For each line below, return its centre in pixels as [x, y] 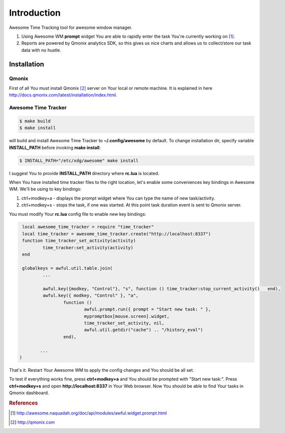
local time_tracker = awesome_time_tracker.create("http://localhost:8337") [117, 234]
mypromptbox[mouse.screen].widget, [127, 316]
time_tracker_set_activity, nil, [124, 323]
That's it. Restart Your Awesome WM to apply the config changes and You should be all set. [102, 370]
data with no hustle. [41, 50]
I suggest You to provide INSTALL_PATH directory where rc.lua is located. [84, 173]
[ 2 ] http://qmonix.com [33, 422]
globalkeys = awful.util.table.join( [67, 268]
